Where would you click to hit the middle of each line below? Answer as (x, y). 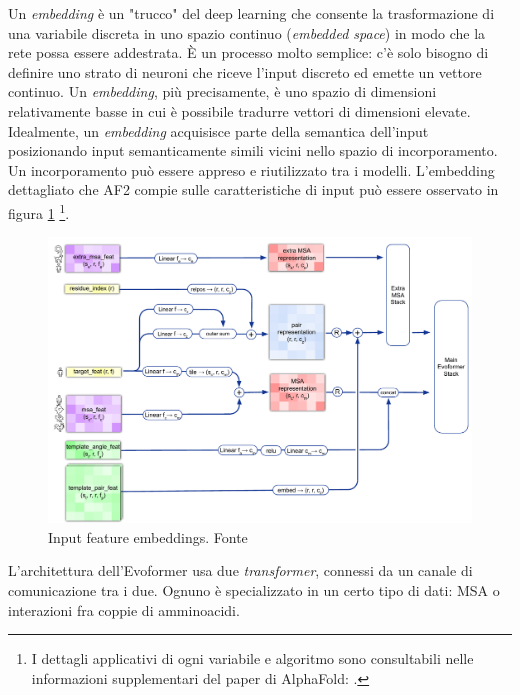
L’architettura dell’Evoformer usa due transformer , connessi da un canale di (240, 570)
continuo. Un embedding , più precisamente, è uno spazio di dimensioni (222, 91)
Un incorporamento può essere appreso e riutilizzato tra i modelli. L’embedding (251, 169)
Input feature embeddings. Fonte (148, 536)
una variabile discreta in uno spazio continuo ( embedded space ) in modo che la (247, 32)
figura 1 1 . (39, 211)
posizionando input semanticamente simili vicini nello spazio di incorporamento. (253, 150)
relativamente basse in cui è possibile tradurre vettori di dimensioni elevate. (239, 110)
